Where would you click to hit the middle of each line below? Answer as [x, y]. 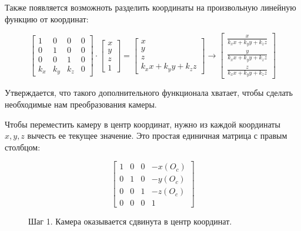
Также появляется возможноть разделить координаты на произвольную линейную [150, 7]
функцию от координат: [47, 19]
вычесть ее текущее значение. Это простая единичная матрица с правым [157, 135]
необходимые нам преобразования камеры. [81, 104]
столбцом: [23, 147]
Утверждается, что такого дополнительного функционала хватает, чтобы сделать [149, 93]
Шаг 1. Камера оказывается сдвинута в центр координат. [130, 221]
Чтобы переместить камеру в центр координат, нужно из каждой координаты [143, 124]
